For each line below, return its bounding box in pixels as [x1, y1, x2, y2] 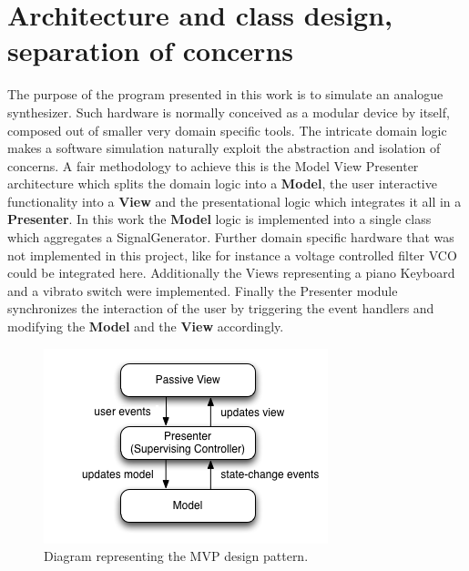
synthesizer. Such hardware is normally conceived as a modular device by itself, [7, 102, 450, 121]
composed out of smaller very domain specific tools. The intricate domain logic [7, 120, 447, 139]
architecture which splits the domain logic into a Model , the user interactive [7, 174, 437, 193]
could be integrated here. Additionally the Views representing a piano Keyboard [7, 263, 455, 282]
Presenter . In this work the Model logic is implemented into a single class [7, 209, 432, 229]
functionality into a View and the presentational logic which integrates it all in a [7, 191, 462, 210]
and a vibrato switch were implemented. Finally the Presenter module [7, 280, 398, 300]
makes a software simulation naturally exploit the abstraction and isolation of [7, 138, 441, 158]
